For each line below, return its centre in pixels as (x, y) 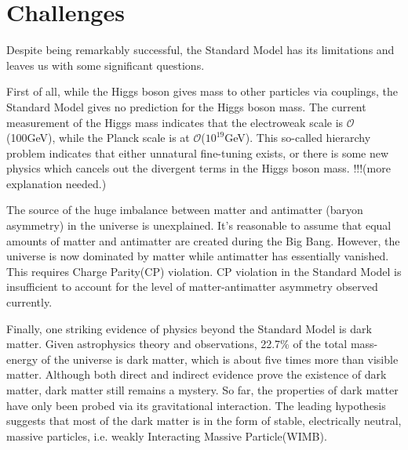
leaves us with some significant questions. (106, 65)
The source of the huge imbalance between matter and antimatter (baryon (185, 210)
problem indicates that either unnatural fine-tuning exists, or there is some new (198, 152)
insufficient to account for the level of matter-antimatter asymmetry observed (192, 287)
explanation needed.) (56, 183)
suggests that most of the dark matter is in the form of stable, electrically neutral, (204, 421)
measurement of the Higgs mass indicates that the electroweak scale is (175, 122)
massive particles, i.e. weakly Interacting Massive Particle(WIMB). (167, 435)
